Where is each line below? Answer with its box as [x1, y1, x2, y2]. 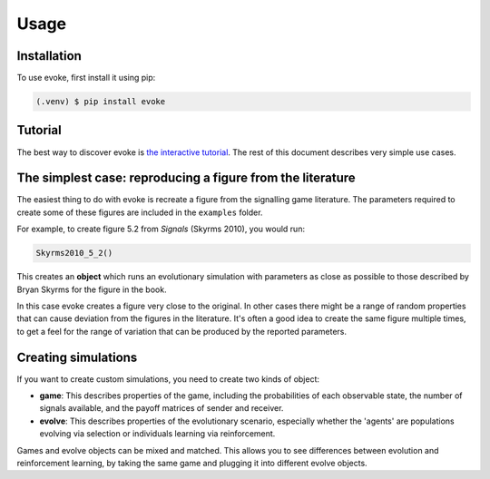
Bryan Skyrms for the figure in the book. [16, 284, 167, 295]
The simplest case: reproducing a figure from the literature [16, 171, 356, 186]
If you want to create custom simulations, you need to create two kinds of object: [16, 373, 320, 385]
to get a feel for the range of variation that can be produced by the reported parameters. [16, 326, 347, 337]
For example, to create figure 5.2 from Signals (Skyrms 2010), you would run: [16, 223, 306, 235]
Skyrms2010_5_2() [35, 248, 113, 259]
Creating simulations [16, 349, 138, 365]
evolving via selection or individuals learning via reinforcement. [39, 428, 276, 439]
